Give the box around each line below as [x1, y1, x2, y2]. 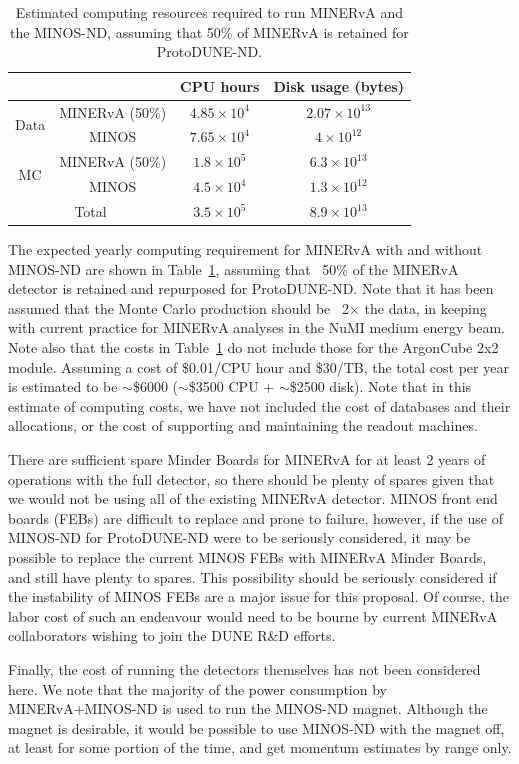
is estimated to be [8, 376, 118, 397]
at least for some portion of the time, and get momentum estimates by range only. [8, 737, 512, 758]
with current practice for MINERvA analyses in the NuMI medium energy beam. [8, 317, 505, 338]
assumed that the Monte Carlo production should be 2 [8, 297, 349, 318]
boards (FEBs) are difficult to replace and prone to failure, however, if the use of [8, 507, 503, 528]
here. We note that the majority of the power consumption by [8, 678, 387, 699]
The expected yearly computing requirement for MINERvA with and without [8, 239, 483, 260]
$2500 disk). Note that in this [289, 376, 472, 397]
